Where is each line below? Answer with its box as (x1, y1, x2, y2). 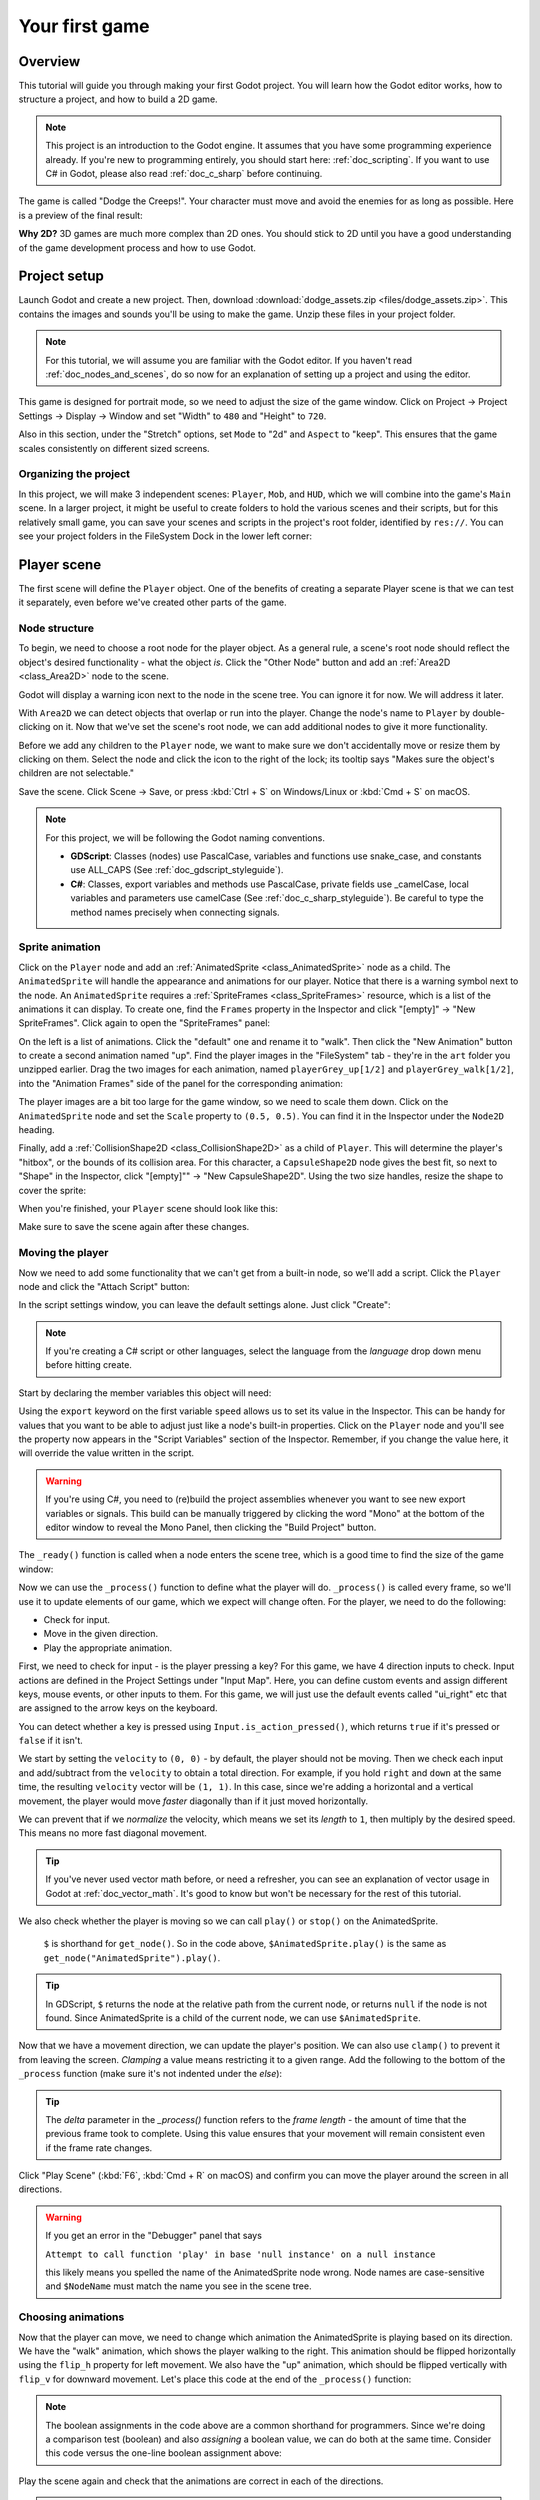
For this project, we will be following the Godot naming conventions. (45, 831, 325, 844)
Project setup (18, 268, 105, 285)
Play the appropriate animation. (43, 1641, 173, 1654)
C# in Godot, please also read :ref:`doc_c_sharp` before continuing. (45, 168, 323, 180)
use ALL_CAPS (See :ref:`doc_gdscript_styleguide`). (70, 864, 284, 876)
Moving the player (18, 1246, 109, 1260)
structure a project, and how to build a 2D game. (18, 93, 219, 105)
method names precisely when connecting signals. (70, 906, 280, 918)
